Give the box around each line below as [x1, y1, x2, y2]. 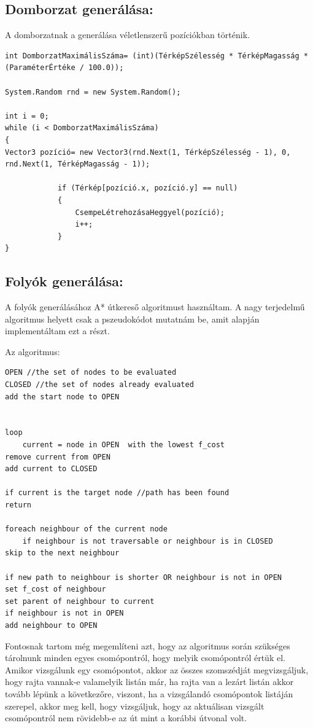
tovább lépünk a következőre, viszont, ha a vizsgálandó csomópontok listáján [5, 687, 293, 700]
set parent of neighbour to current [5, 597, 155, 606]
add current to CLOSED [5, 464, 98, 474]
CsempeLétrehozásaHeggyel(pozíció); [75, 208, 225, 217]
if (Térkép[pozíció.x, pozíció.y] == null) [57, 184, 238, 193]
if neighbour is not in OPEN [5, 609, 124, 618]
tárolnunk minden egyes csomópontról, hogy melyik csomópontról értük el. [5, 651, 285, 664]
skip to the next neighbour [5, 549, 120, 558]
